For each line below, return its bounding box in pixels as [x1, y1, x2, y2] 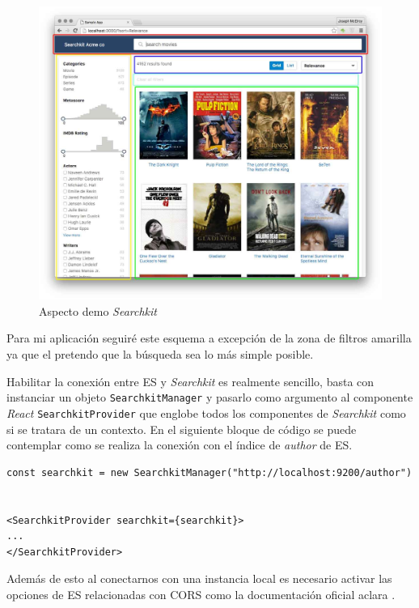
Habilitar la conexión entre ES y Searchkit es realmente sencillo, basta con [6, 372, 375, 389]
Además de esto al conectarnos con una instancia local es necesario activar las [6, 570, 392, 587]
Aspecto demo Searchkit [39, 302, 157, 319]
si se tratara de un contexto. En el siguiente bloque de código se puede [6, 420, 357, 437]
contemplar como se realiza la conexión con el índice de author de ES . [6, 436, 353, 453]
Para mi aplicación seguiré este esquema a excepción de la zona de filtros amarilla [6, 330, 412, 347]
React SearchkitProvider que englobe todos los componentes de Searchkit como [6, 404, 406, 421]
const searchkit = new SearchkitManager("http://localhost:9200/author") [6, 466, 413, 478]
